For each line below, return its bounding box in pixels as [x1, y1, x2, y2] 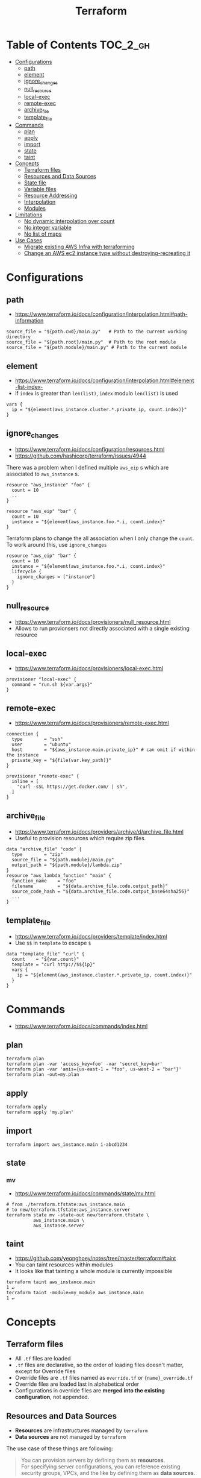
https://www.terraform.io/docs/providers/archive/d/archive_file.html [14, 828, 184, 835]
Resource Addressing [23, 192, 78, 200]
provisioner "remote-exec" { [6, 773, 79, 779]
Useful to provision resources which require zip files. [14, 834, 146, 841]
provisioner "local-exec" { [6, 676, 77, 682]
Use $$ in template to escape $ [14, 939, 91, 946]
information [14, 317, 44, 324]
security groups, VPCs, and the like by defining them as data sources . [20, 1470, 196, 1477]
